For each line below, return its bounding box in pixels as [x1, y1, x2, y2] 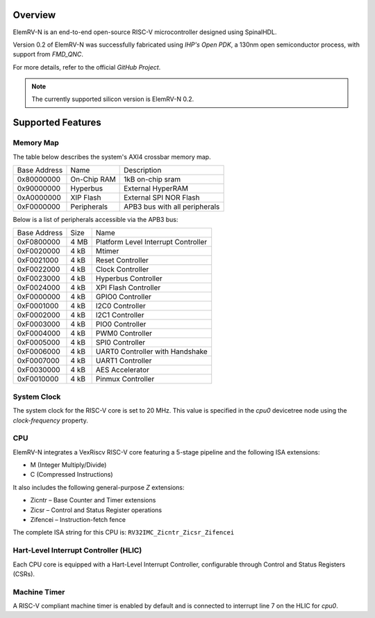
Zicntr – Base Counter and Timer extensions [30, 496, 156, 505]
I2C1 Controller [95, 310, 144, 320]
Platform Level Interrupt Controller [95, 237, 208, 247]
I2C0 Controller [95, 301, 146, 311]
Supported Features [12, 117, 102, 129]
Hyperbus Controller [95, 274, 162, 283]
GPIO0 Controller [95, 292, 152, 302]
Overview [12, 9, 56, 21]
